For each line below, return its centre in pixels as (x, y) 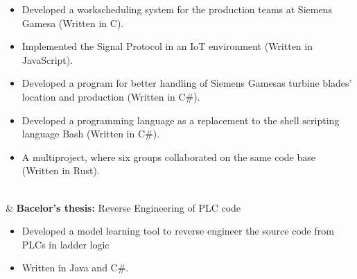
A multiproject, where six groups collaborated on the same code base (168, 157)
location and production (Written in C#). (111, 96)
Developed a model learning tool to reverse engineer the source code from (178, 231)
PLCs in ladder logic (66, 244)
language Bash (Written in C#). (91, 134)
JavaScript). (47, 59)
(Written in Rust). (61, 170)
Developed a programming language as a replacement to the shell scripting (181, 120)
